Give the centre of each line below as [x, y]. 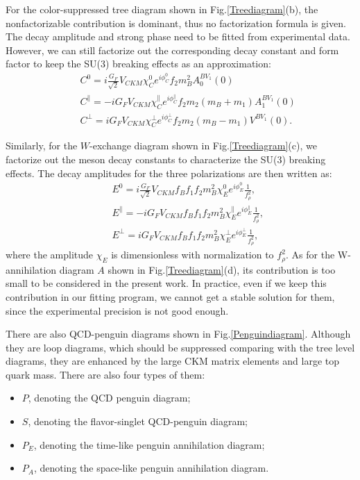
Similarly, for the [42, 146]
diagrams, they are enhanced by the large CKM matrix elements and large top [172, 361]
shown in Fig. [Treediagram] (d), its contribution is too [222, 269]
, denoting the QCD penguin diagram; [109, 398]
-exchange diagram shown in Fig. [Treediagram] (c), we [203, 146]
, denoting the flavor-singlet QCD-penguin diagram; [138, 421]
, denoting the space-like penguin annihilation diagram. [151, 468]
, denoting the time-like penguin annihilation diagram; [149, 444]
